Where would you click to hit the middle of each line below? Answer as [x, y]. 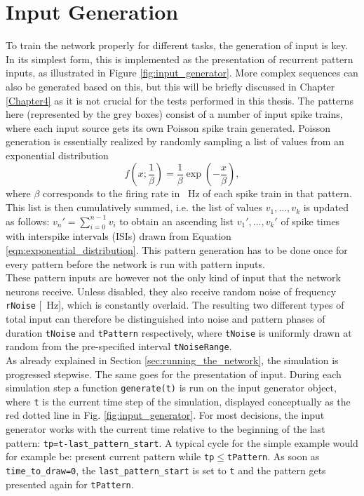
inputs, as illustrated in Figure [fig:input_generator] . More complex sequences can [182, 73]
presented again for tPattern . [70, 484]
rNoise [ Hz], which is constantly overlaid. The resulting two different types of [175, 305]
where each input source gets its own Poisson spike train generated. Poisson [168, 127]
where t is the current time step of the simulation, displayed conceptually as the [178, 401]
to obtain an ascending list [176, 221]
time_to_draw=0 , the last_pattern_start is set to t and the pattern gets [166, 470]
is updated [326, 207]
